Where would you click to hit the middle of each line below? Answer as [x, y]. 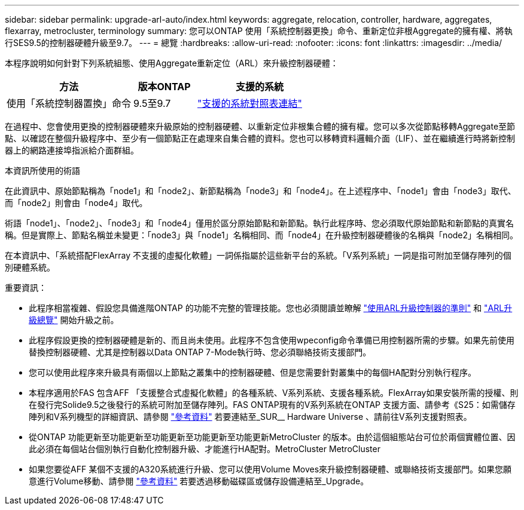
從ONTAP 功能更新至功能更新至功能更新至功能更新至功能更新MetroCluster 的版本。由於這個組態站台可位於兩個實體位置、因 [272, 437]
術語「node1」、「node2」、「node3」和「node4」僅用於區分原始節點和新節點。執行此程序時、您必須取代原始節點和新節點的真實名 [260, 223]
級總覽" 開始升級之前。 [74, 320]
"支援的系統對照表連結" [250, 103]
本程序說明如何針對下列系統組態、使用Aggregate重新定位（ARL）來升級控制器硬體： [172, 63]
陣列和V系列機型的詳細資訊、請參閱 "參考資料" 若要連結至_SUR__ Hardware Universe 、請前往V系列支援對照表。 [250, 417]
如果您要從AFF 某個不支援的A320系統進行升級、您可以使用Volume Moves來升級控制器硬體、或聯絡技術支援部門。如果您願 [270, 469]
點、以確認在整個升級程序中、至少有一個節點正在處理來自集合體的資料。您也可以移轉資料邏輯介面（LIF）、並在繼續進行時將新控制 [260, 138]
